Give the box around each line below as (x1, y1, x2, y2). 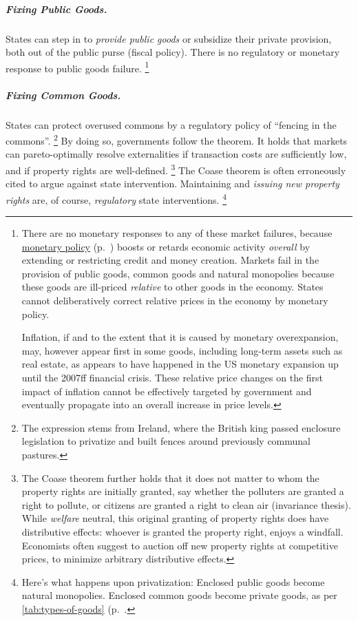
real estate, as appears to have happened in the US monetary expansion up (21, 357, 339, 371)
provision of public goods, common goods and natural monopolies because (21, 266, 335, 280)
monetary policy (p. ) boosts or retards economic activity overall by (21, 239, 310, 253)
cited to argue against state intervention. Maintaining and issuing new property (6, 176, 339, 191)
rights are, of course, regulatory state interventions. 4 (6, 190, 227, 207)
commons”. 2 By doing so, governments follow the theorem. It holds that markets (6, 131, 348, 147)
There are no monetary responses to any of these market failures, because (21, 226, 333, 240)
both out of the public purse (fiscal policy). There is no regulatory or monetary (6, 45, 340, 59)
